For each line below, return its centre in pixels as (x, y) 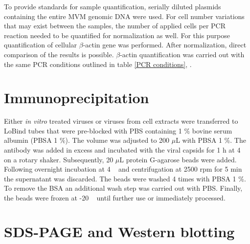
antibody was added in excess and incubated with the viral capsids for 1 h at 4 (122, 150)
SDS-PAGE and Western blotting (119, 231)
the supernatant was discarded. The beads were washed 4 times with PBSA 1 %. (125, 178)
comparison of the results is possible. (59, 54)
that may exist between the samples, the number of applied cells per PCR (115, 26)
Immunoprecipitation (77, 98)
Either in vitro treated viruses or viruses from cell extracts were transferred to (121, 121)
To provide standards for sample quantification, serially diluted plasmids (113, 6)
